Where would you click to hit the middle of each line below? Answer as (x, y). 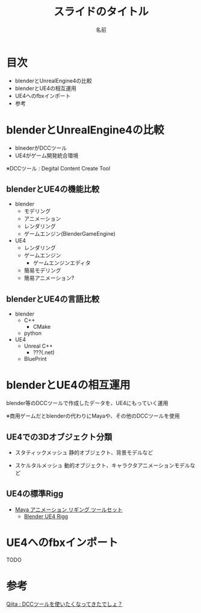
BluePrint (35, 359)
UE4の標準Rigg (35, 494)
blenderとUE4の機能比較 (53, 190)
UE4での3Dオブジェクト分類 (59, 437)
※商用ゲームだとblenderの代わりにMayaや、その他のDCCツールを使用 (93, 416)
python (33, 333)
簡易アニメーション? (49, 278)
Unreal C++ (38, 346)
